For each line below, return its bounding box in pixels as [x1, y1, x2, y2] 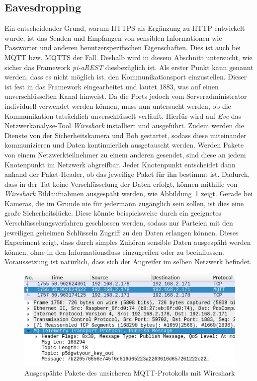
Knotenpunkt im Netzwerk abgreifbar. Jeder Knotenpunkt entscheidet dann [4, 159, 236, 169]
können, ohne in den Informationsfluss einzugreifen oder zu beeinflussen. [4, 246, 224, 257]
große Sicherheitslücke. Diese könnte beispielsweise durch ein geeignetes [4, 208, 221, 218]
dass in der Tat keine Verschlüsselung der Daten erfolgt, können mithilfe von [4, 178, 238, 189]
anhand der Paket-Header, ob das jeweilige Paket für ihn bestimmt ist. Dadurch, [4, 169, 250, 179]
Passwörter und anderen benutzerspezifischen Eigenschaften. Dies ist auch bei [4, 42, 241, 53]
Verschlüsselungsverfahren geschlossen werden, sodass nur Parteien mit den [4, 218, 233, 228]
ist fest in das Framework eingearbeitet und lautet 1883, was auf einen [4, 81, 219, 91]
